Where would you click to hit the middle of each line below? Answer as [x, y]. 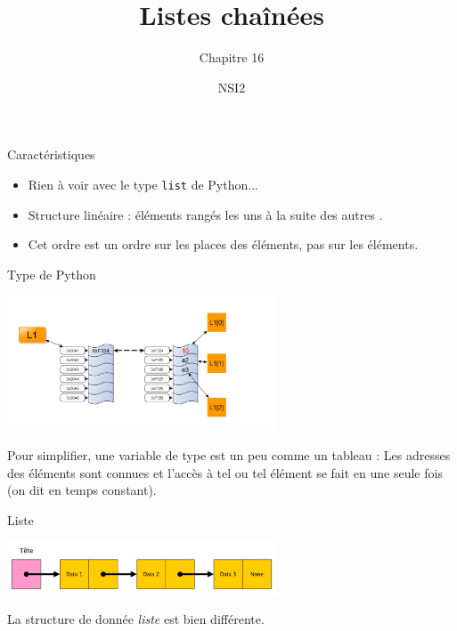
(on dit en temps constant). [82, 490]
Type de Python [52, 274]
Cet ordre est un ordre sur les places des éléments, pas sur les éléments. [223, 244]
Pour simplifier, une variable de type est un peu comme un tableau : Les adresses [229, 455]
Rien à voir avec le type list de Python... [143, 184]
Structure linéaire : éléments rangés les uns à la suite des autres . [205, 214]
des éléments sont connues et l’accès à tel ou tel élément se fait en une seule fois [225, 472]
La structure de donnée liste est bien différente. [136, 618]
